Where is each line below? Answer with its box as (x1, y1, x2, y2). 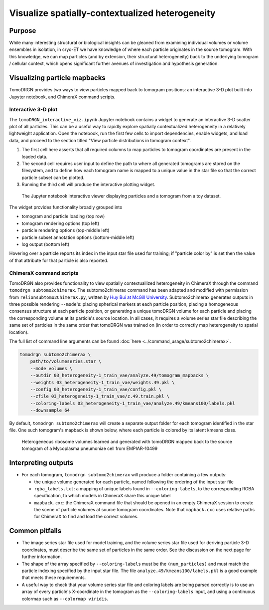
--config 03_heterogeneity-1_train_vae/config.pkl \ (30, 387, 162, 392)
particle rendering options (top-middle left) (21, 227, 110, 233)
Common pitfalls (9, 527, 62, 535)
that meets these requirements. (21, 575, 86, 581)
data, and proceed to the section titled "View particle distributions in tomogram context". (9, 137, 191, 143)
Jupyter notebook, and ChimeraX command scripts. (9, 94, 116, 100)
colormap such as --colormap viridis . (21, 596, 109, 602)
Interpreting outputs (9, 459, 74, 467)
